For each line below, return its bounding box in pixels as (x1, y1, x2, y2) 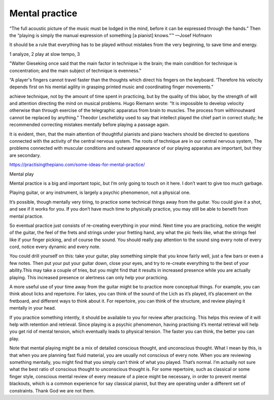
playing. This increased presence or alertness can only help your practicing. (9, 274, 168, 280)
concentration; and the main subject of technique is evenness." (9, 68, 142, 74)
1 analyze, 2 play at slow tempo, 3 (9, 51, 80, 57)
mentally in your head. (9, 305, 56, 311)
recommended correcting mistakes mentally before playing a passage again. (9, 122, 170, 128)
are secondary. (9, 152, 41, 158)
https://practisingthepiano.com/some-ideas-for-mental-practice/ (9, 161, 145, 168)
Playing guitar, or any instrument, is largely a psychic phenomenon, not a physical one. (9, 189, 191, 195)
